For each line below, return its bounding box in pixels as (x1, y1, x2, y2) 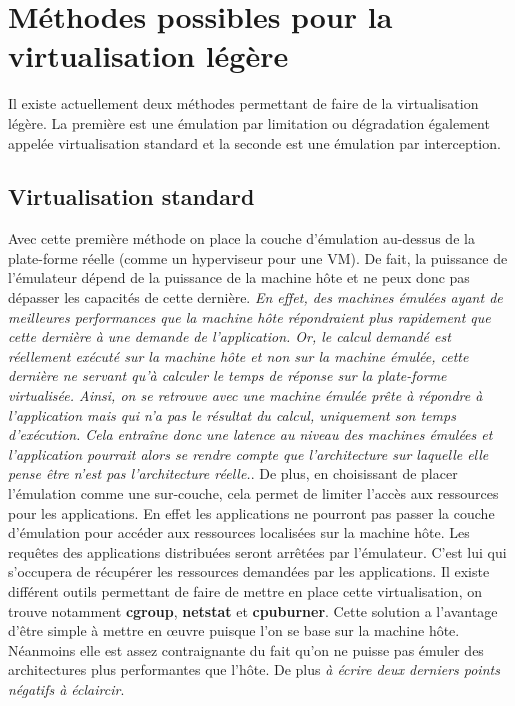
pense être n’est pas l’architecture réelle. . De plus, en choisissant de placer (8, 463, 458, 484)
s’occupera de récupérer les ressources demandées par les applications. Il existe (8, 561, 490, 582)
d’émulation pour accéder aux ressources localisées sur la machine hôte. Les (8, 522, 470, 543)
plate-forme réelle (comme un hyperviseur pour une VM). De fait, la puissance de (8, 247, 508, 268)
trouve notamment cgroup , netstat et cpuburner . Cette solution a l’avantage (8, 600, 498, 621)
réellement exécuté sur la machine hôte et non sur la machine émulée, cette (8, 345, 469, 366)
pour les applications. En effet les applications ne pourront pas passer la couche (8, 502, 495, 523)
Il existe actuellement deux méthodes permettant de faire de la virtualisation (8, 93, 479, 114)
